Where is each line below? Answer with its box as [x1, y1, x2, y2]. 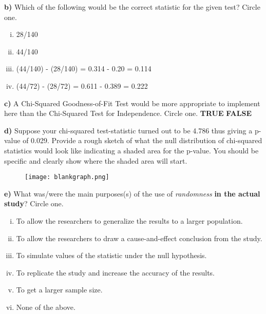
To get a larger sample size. [16, 284, 103, 295]
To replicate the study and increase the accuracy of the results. [16, 267, 215, 278]
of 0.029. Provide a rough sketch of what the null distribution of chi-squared [23, 135, 262, 146]
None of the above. [16, 301, 75, 312]
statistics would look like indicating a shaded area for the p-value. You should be [4, 145, 259, 155]
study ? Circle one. [4, 198, 64, 209]
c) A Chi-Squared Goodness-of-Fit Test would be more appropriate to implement [4, 97, 260, 108]
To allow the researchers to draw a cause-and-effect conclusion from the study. [16, 232, 262, 243]
